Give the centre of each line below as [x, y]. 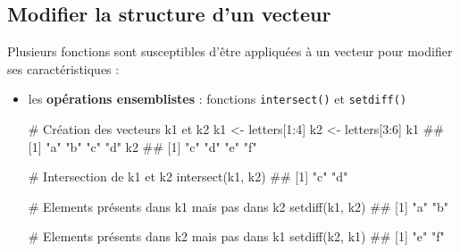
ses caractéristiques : [63, 68]
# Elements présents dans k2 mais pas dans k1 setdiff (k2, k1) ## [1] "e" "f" [236, 236]
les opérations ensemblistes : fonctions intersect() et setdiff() [217, 99]
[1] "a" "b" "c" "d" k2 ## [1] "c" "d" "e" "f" [142, 146]
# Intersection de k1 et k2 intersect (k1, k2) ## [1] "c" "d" [188, 176]
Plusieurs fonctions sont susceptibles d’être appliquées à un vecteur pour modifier [230, 51]
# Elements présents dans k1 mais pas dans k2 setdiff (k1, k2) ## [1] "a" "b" [238, 206]
